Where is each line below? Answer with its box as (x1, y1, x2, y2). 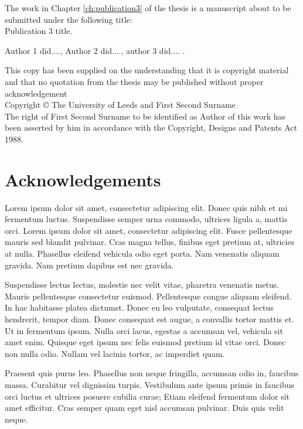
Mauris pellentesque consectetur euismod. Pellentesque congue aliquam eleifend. (5, 290, 292, 302)
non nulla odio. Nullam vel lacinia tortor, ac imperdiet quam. (5, 347, 225, 359)
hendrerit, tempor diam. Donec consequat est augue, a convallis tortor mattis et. (5, 313, 294, 325)
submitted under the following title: (5, 13, 132, 25)
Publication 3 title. (5, 25, 73, 37)
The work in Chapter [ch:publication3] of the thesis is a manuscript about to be (5, 2, 291, 13)
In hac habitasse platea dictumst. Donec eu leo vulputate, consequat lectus (5, 301, 274, 314)
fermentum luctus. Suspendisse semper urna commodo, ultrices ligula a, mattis (5, 213, 288, 225)
